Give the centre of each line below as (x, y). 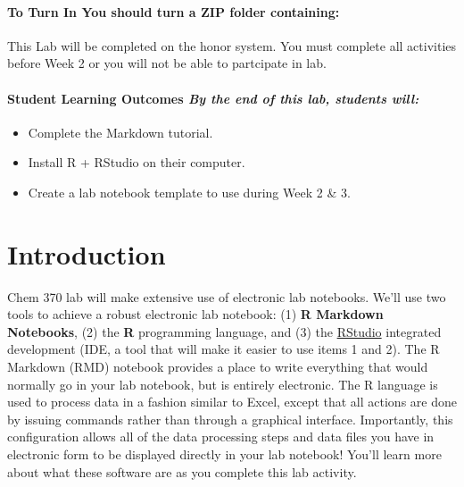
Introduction (87, 253)
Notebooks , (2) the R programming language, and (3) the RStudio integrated (224, 331)
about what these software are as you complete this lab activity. (182, 471)
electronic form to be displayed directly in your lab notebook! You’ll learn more (224, 454)
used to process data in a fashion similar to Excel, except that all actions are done (232, 402)
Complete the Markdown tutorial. (120, 132)
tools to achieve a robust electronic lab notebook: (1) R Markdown (195, 314)
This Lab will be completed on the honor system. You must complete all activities (232, 45)
